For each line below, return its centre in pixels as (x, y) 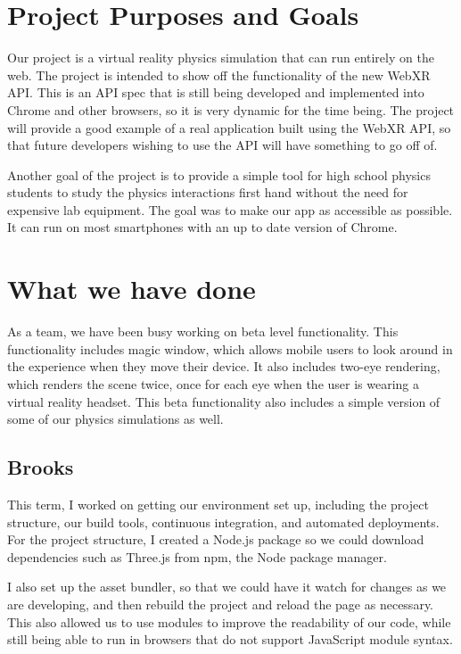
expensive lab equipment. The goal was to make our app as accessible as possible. (230, 209)
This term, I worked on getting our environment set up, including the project (218, 504)
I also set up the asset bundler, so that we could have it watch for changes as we (227, 587)
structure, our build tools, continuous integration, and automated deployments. (223, 522)
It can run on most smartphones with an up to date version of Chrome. (202, 227)
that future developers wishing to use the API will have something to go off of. (222, 145)
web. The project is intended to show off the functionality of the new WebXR (219, 75)
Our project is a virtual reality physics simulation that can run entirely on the (221, 58)
